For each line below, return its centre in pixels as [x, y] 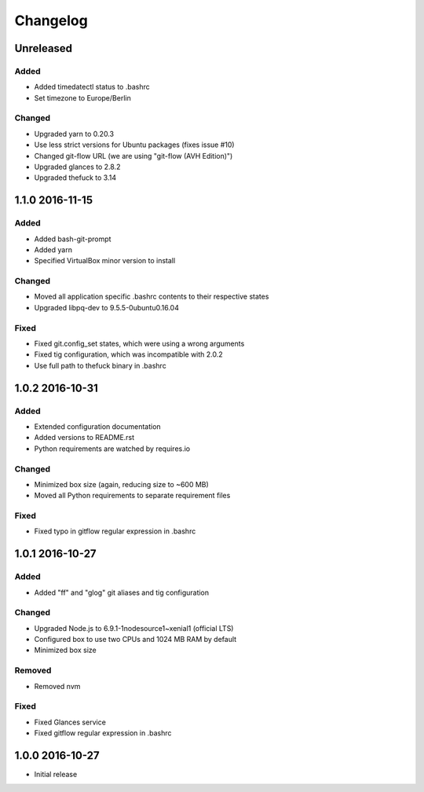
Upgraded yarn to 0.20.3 [74, 134]
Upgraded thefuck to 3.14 [75, 178]
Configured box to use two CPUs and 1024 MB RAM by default [135, 640]
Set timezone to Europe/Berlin [82, 97]
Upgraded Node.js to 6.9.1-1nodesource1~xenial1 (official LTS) [134, 628]
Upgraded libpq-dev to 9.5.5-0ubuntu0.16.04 [107, 307]
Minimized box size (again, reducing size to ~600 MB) [122, 484]
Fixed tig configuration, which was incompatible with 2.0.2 [128, 354]
